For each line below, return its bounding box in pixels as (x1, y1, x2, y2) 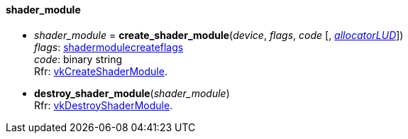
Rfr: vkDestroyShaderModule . (34, 99, 173, 111)
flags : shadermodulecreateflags (34, 40, 184, 53)
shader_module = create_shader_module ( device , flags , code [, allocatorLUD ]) (34, 28, 404, 41)
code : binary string (34, 52, 123, 65)
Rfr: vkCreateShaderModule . (34, 65, 167, 77)
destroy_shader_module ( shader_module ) (34, 87, 230, 99)
